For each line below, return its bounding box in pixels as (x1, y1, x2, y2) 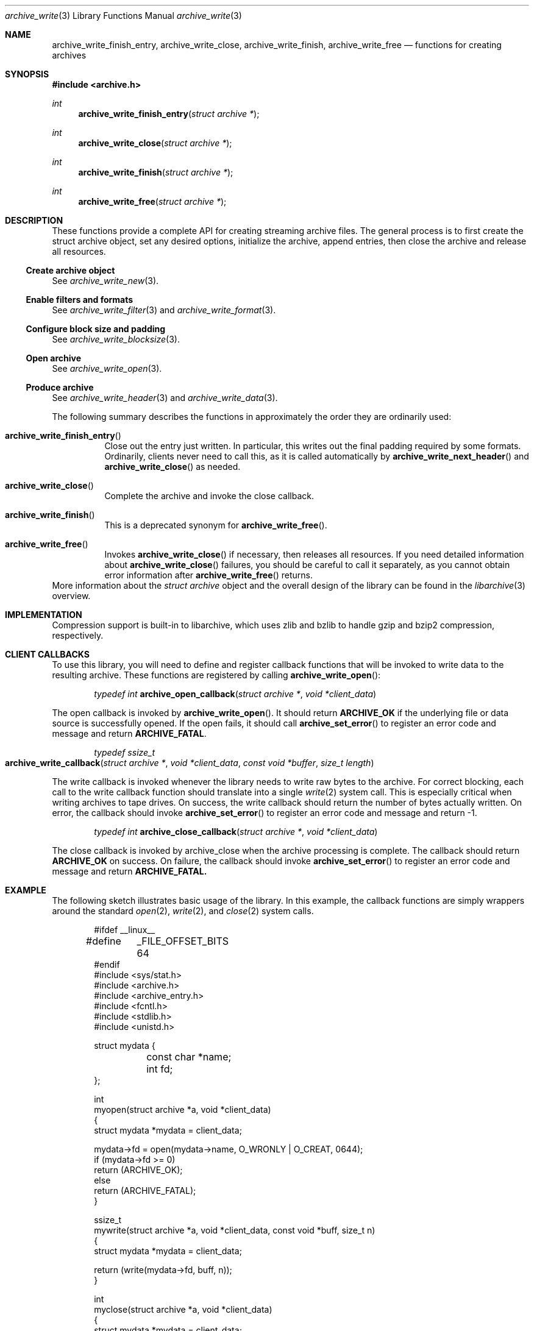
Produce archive (26, 382, 94, 392)
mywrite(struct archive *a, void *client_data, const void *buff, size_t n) (94, 1225, 376, 1235)
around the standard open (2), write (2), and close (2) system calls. (52, 906, 314, 916)
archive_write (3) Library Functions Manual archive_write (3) (5, 10, 242, 21)
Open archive (26, 353, 82, 363)
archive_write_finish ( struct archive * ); (78, 167, 233, 177)
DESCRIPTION (5, 215, 63, 225)
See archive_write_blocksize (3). (52, 334, 180, 344)
